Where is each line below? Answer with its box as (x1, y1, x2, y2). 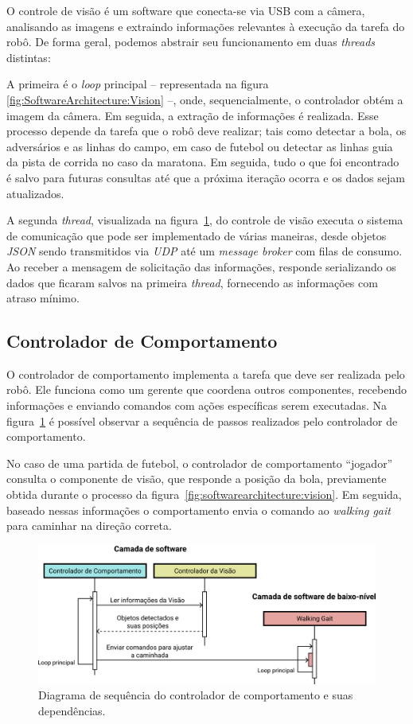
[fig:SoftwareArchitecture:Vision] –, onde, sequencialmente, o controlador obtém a (6, 91, 403, 107)
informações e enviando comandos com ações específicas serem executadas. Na (6, 397, 388, 414)
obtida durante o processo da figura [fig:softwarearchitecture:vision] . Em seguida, (6, 486, 402, 503)
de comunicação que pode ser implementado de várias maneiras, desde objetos (6, 227, 387, 243)
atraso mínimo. (6, 290, 80, 306)
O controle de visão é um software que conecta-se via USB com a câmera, (6, 2, 365, 18)
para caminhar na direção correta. (6, 517, 172, 534)
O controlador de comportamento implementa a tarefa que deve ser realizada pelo (6, 365, 405, 382)
